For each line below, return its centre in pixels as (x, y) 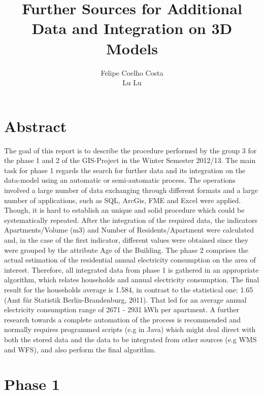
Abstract (36, 126)
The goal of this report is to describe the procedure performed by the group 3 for (130, 150)
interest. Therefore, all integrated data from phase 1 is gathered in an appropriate (131, 269)
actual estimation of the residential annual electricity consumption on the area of (130, 260)
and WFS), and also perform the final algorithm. (80, 349)
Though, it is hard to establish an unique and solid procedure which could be (124, 210)
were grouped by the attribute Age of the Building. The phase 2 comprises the (126, 250)
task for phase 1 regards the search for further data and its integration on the (125, 170)
